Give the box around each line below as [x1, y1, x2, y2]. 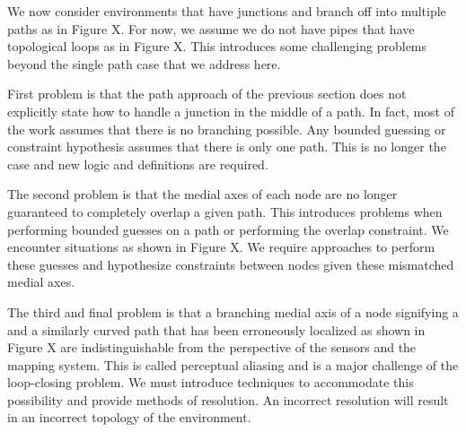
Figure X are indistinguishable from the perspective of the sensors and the [7, 338, 417, 357]
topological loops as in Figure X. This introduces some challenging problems [7, 37, 427, 56]
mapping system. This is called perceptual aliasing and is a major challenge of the [7, 355, 459, 374]
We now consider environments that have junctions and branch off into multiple [7, 2, 446, 20]
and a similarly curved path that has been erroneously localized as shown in [7, 320, 426, 339]
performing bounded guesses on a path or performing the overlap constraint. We [7, 220, 449, 238]
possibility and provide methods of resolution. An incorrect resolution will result [7, 390, 449, 409]
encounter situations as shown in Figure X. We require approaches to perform [7, 238, 435, 256]
